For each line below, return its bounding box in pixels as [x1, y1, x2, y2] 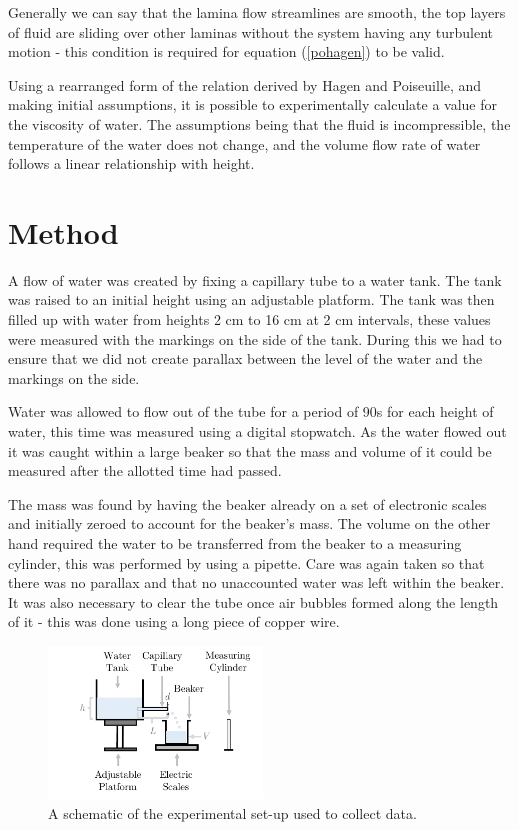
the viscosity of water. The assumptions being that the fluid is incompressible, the [8, 113, 511, 134]
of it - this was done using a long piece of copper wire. [8, 611, 340, 632]
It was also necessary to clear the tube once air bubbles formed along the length [8, 591, 499, 612]
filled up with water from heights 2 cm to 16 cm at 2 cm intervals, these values [8, 309, 491, 330]
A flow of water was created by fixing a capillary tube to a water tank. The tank [8, 269, 502, 290]
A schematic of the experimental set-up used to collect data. [48, 803, 417, 824]
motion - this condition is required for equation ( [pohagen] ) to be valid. [8, 41, 445, 62]
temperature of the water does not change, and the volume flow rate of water [8, 133, 481, 154]
